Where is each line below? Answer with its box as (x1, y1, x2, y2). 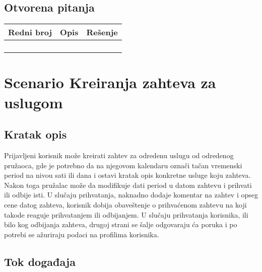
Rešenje (86, 26, 118, 38)
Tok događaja (4, 253, 76, 269)
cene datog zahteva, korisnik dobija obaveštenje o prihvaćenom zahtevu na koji (4, 199, 247, 210)
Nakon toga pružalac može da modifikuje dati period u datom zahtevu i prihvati (4, 179, 252, 190)
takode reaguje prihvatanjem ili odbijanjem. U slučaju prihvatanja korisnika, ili (4, 209, 248, 220)
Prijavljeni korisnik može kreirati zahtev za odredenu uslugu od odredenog (4, 150, 234, 160)
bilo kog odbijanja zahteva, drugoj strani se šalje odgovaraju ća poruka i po (4, 219, 237, 230)
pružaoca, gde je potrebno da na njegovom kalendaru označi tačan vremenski (4, 160, 242, 170)
